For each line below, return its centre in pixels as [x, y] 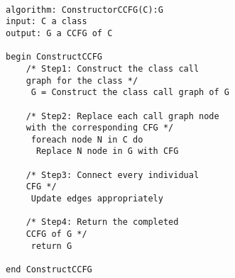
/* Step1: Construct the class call [113, 68]
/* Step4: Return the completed [102, 222]
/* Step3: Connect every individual [113, 175]
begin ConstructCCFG [54, 57]
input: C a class [47, 22]
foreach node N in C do [87, 139]
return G [51, 246]
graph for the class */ [82, 80]
